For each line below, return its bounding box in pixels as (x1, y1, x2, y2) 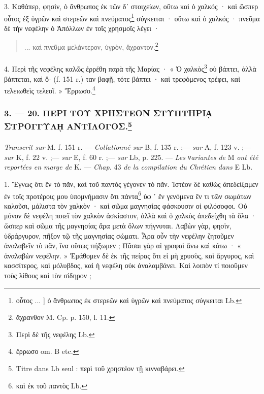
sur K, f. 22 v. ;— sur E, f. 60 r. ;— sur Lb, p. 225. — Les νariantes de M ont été (4, 151, 258, 162)
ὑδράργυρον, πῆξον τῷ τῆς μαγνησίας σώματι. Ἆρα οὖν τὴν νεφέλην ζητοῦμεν (4, 230, 234, 241)
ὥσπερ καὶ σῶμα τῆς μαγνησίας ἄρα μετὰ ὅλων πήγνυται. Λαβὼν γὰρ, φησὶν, (4, 220, 232, 231)
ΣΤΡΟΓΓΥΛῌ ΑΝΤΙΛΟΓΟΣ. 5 (4, 119, 132, 133)
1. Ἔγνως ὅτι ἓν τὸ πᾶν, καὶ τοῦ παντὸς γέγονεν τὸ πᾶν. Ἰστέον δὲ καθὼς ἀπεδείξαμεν (4, 178, 258, 189)
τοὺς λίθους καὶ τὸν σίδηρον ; (4, 270, 91, 280)
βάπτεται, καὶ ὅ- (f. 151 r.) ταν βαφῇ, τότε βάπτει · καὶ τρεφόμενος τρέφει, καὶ (4, 73, 240, 84)
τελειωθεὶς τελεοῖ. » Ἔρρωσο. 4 (4, 84, 95, 95)
